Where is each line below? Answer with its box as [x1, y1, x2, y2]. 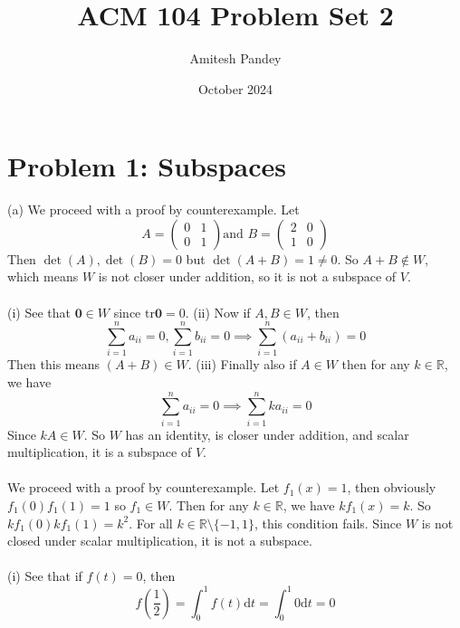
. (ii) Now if [185, 302, 251, 321]
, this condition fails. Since [254, 513, 402, 532]
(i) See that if [7, 566, 82, 585]
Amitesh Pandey [189, 49, 282, 68]
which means [7, 267, 79, 286]
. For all [129, 513, 173, 532]
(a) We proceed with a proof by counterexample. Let [7, 200, 300, 219]
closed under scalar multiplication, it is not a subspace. [7, 531, 312, 550]
